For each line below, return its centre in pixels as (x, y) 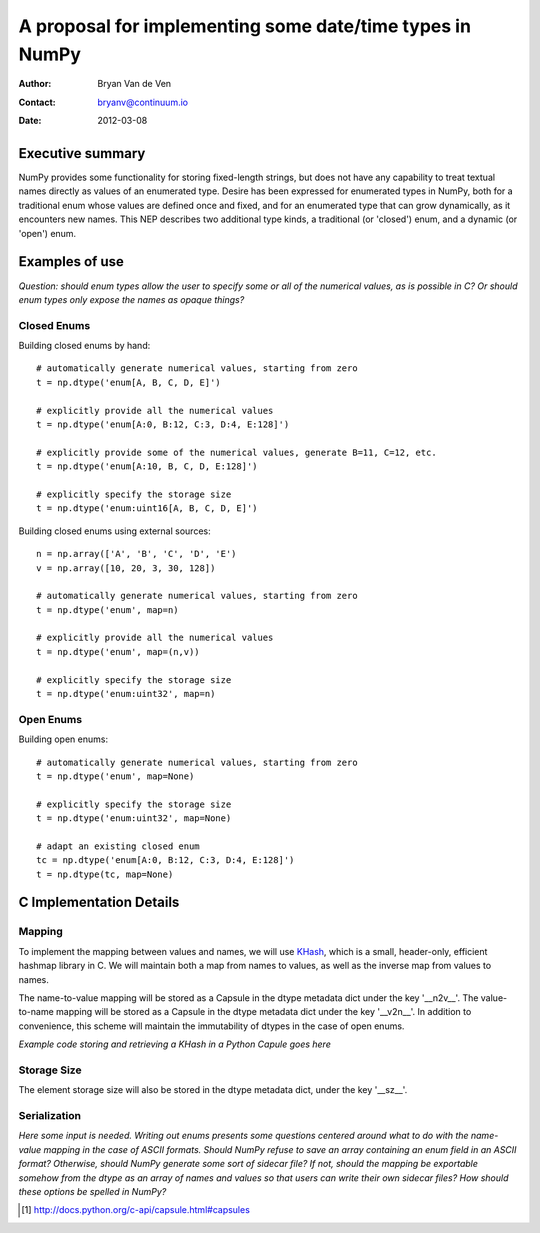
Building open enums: (63, 739)
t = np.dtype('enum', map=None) (115, 776)
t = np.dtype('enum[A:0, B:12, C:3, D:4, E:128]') (163, 424)
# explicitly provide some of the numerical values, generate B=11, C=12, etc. (236, 452)
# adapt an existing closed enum (118, 846)
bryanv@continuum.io (143, 102)
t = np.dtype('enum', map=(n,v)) (118, 651)
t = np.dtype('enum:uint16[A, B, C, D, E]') (147, 508)
